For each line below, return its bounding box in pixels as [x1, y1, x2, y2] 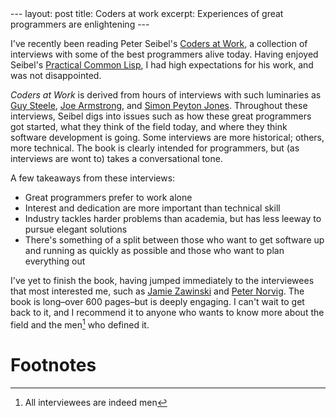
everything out [24, 255, 86, 267]
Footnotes [10, 353, 97, 376]
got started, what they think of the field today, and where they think [10, 121, 288, 132]
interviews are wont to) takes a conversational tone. [10, 153, 223, 164]
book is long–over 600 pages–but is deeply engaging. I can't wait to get [10, 296, 305, 307]
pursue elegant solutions [24, 223, 128, 235]
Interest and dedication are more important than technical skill [24, 202, 281, 214]
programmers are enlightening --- [10, 18, 150, 30]
